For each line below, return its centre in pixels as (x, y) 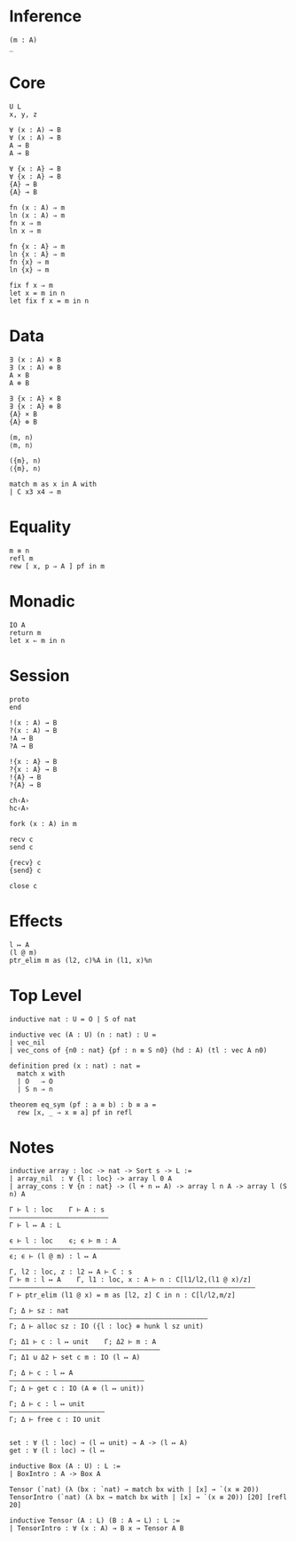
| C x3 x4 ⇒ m (35, 492)
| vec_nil (27, 1042)
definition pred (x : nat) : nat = (75, 1066)
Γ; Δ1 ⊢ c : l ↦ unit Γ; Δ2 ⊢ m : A (83, 1342)
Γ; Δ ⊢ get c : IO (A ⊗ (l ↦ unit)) (77, 1389)
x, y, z (23, 114)
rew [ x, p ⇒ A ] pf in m (57, 566)
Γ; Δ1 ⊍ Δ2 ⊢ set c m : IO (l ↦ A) (75, 1358)
